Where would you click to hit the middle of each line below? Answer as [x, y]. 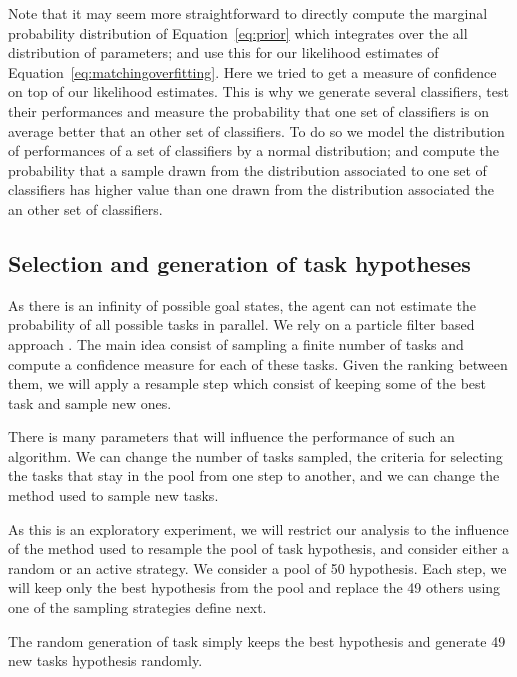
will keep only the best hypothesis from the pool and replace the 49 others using [254, 587]
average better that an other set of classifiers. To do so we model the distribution [256, 130]
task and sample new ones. [90, 402]
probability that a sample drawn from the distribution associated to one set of [247, 169]
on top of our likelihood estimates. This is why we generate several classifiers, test [258, 91]
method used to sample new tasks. [113, 495]
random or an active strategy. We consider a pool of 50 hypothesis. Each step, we [257, 567]
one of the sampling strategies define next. [137, 607]
